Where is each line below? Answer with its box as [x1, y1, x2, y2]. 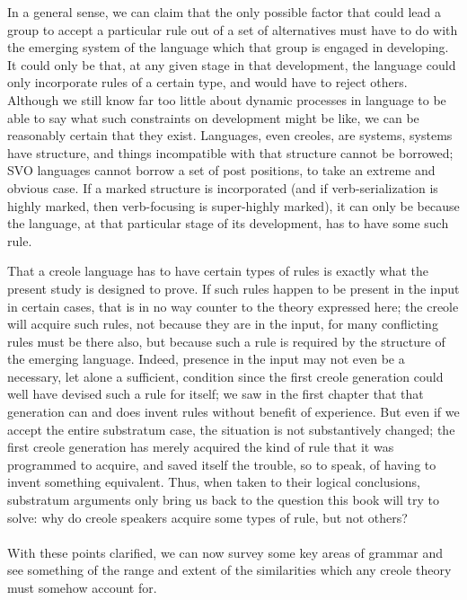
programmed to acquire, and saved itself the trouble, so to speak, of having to [7, 454, 436, 473]
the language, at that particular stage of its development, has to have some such [7, 214, 449, 233]
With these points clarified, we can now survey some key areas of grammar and [7, 543, 444, 561]
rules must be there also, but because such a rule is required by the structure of [7, 331, 445, 350]
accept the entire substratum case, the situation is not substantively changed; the [7, 419, 455, 438]
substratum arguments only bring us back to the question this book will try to [7, 490, 439, 509]
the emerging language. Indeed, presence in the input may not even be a [7, 349, 405, 368]
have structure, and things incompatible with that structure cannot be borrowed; [7, 143, 454, 162]
